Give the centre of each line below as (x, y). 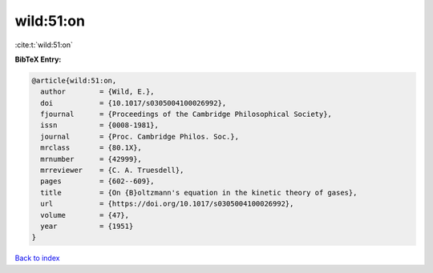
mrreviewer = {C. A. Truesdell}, (112, 171)
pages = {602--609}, (98, 181)
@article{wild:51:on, (74, 80)
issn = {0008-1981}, (100, 125)
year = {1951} (87, 226)
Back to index (37, 258)
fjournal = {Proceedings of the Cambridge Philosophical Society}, (186, 114)
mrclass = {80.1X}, (91, 148)
